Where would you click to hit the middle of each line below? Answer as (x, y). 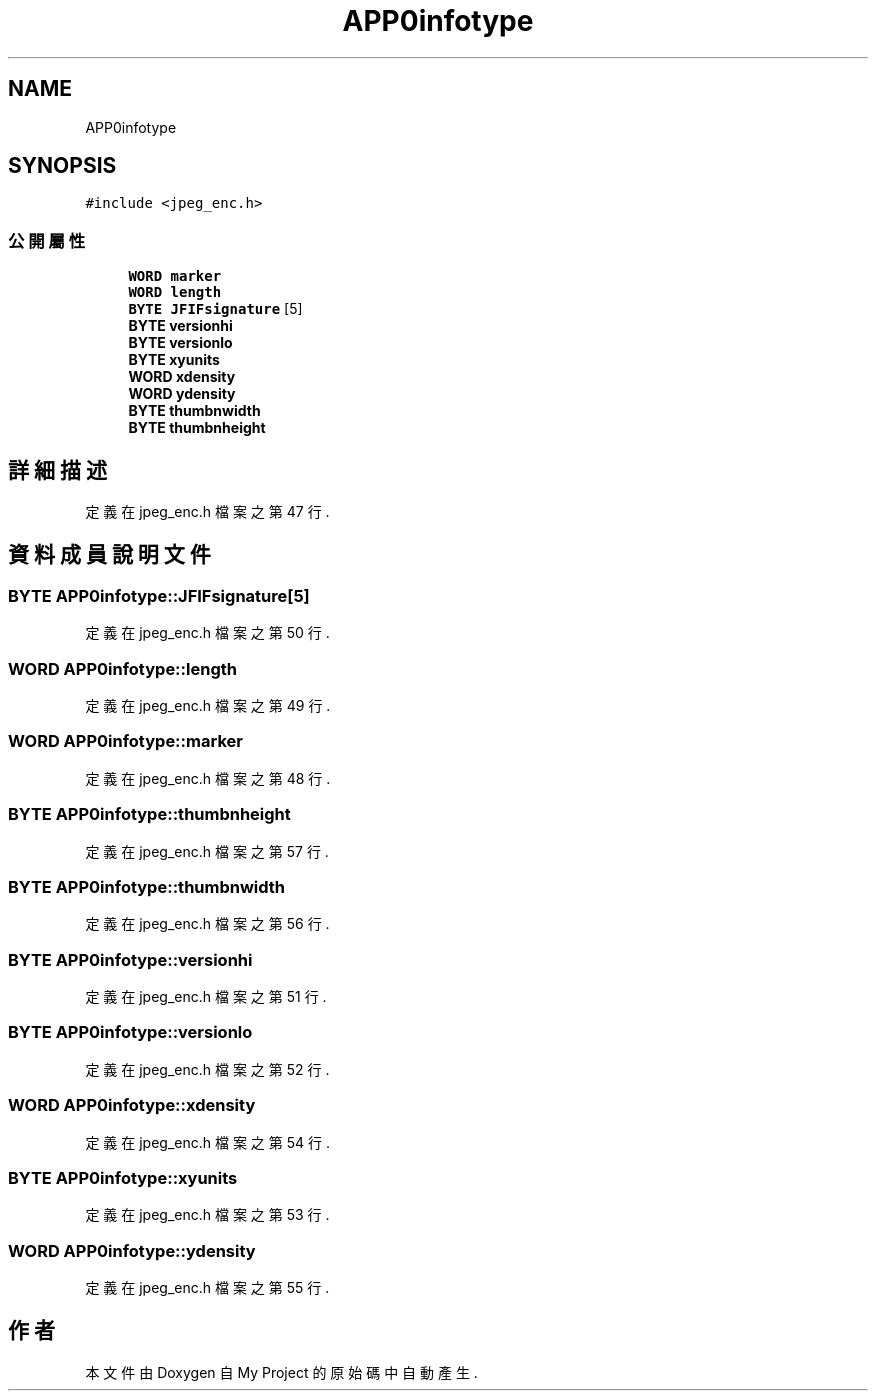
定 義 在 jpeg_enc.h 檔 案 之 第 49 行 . (208, 705)
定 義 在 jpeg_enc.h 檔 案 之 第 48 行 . (208, 778)
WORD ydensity (182, 394)
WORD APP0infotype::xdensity (132, 1105)
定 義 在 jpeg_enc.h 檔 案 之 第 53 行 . (207, 1215)
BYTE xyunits (174, 360)
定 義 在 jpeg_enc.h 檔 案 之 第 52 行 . (207, 1069)
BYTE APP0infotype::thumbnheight (149, 814)
